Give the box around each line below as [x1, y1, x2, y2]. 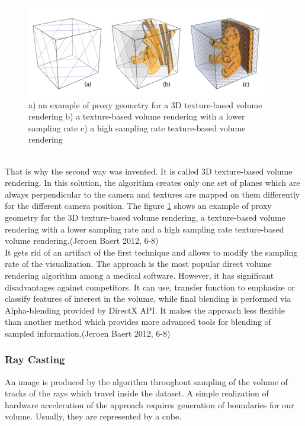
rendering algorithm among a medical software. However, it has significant [5, 269, 274, 281]
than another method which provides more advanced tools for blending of [5, 315, 271, 328]
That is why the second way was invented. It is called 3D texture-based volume [5, 164, 293, 177]
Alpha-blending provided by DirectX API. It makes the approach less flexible [5, 304, 285, 316]
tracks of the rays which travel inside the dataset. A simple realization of [5, 387, 269, 399]
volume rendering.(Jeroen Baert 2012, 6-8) [5, 234, 159, 247]
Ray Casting [5, 352, 65, 367]
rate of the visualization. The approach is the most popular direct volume [5, 257, 272, 270]
